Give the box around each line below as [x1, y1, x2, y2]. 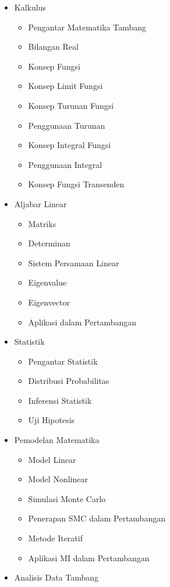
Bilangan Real [28, 40, 79, 53]
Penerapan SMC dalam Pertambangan [28, 512, 165, 524]
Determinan [28, 237, 70, 249]
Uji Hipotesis [28, 414, 75, 426]
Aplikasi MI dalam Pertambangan [28, 551, 150, 564]
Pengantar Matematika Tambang [28, 20, 147, 33]
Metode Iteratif [28, 532, 83, 544]
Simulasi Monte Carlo [28, 492, 106, 504]
